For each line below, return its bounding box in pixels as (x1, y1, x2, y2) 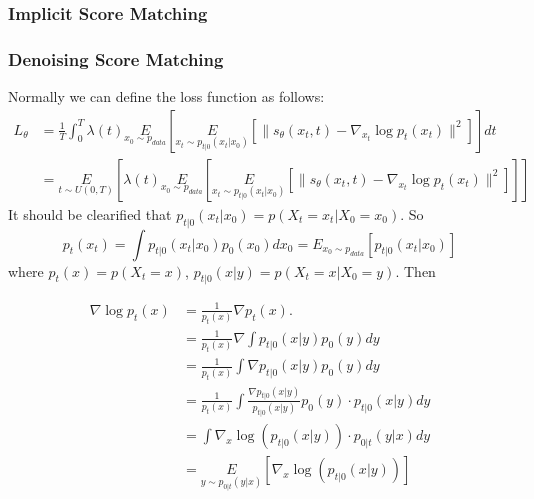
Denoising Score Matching (8, 46, 224, 71)
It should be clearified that (8, 203, 172, 224)
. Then (395, 260, 436, 281)
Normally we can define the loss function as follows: (8, 86, 325, 107)
